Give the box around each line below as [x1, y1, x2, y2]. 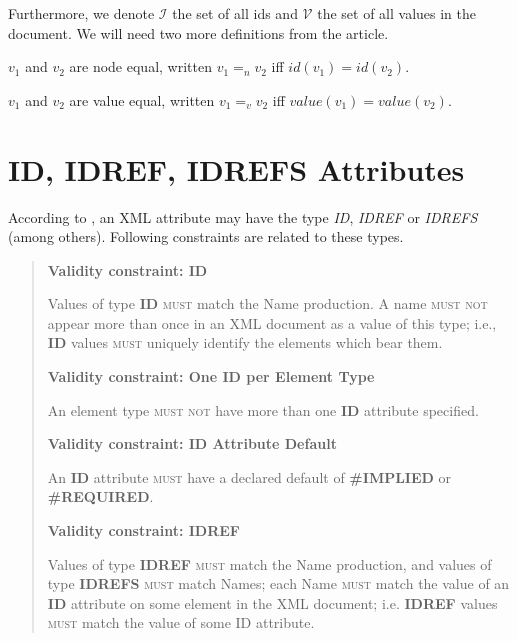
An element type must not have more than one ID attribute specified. [47, 399, 479, 420]
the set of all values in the [317, 3, 477, 23]
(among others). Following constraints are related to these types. [8, 226, 404, 247]
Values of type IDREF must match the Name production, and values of [47, 553, 492, 574]
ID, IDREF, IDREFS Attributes [8, 148, 465, 189]
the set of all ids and [172, 3, 298, 23]
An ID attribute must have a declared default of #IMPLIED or [47, 466, 452, 487]
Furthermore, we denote [8, 3, 155, 23]
